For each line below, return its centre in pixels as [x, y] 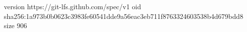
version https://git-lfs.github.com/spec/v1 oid [73, 6]
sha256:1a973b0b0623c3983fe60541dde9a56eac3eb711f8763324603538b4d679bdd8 [124, 16]
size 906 [16, 25]
